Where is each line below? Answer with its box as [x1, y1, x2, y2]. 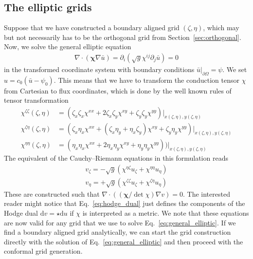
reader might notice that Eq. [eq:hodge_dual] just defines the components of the [4, 198, 245, 208]
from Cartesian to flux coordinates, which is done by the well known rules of [4, 85, 232, 95]
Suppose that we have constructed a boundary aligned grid [4, 22, 180, 33]
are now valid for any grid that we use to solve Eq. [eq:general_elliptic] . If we [4, 217, 236, 227]
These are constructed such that [4, 188, 100, 199]
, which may [203, 22, 239, 33]
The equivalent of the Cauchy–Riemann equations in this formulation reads [4, 153, 228, 163]
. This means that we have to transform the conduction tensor [54, 74, 239, 85]
